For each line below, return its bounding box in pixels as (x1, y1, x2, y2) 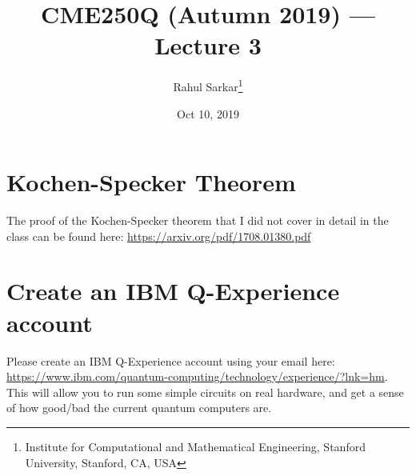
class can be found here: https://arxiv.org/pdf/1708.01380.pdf (6, 227, 311, 244)
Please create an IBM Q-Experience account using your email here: (6, 352, 335, 369)
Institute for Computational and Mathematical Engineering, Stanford (25, 438, 366, 454)
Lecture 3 (154, 29, 262, 62)
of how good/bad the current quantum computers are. (6, 399, 272, 416)
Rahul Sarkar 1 (173, 76, 243, 94)
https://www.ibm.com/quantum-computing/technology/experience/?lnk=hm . (6, 368, 388, 385)
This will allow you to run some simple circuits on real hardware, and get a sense (6, 383, 404, 400)
